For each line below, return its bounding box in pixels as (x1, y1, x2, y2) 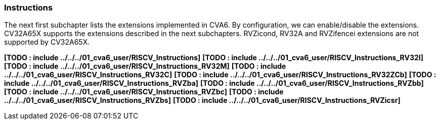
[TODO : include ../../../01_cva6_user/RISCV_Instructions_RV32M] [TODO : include (4, 62, 286, 71)
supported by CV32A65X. (4, 38, 90, 47)
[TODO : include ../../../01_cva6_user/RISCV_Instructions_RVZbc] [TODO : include (4, 87, 284, 96)
